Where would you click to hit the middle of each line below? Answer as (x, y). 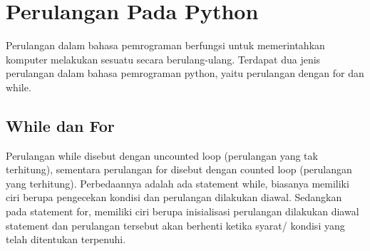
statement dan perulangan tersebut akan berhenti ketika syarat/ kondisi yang (175, 225)
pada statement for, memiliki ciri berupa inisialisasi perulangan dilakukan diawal (183, 211)
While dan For (60, 125)
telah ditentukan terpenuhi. (66, 239)
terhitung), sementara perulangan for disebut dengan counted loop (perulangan (179, 169)
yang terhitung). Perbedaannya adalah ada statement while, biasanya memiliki (178, 183)
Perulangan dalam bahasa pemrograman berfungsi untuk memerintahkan (165, 45)
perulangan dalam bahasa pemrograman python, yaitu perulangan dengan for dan (185, 73)
